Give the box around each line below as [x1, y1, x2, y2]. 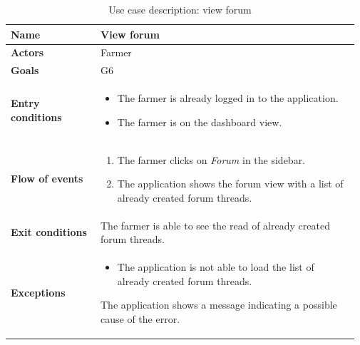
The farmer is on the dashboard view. [117, 114, 282, 129]
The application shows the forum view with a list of [117, 176, 344, 191]
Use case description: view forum [108, 2, 252, 16]
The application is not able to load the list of [117, 259, 314, 274]
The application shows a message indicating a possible [101, 297, 337, 312]
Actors [11, 45, 44, 60]
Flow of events [11, 171, 83, 186]
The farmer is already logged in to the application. [117, 91, 339, 105]
